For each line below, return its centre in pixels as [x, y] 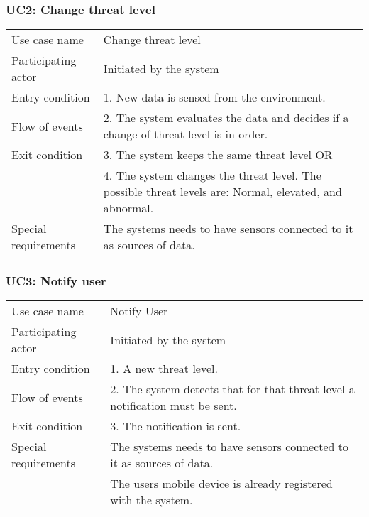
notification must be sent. [174, 406]
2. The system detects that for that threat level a [232, 389]
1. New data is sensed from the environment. [214, 97]
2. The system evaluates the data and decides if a [226, 118]
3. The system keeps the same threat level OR [218, 155]
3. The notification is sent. [176, 426]
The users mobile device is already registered [221, 484]
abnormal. [128, 208]
